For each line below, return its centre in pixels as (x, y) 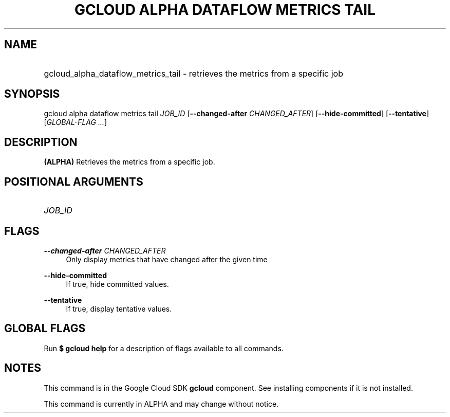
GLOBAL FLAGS (45, 329)
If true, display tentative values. (119, 309)
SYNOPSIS (32, 94)
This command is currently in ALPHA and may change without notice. (161, 404)
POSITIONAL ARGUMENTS (74, 182)
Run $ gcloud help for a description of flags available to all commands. (164, 348)
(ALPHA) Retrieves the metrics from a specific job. (129, 162)
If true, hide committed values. (117, 284)
